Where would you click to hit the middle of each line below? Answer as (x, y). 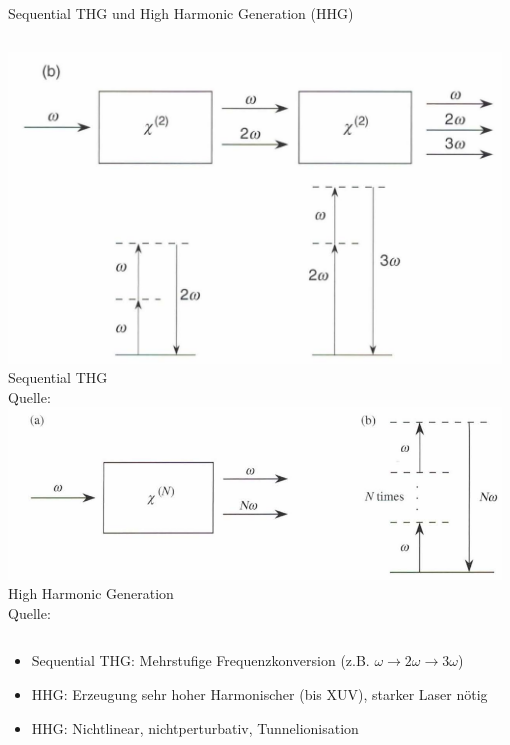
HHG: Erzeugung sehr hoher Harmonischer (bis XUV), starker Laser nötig (259, 694)
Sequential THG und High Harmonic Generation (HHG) (181, 13)
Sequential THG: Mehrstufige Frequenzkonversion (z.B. (200, 660)
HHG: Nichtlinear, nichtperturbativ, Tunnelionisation (195, 727)
